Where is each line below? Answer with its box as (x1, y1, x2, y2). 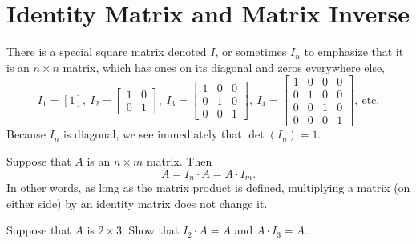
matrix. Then (146, 153, 212, 170)
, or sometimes (215, 43, 287, 60)
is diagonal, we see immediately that (63, 126, 242, 142)
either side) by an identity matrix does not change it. (6, 194, 268, 211)
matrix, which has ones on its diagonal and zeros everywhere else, (63, 58, 386, 75)
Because (6, 126, 46, 142)
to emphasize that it (304, 43, 404, 60)
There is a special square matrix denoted (6, 43, 207, 60)
